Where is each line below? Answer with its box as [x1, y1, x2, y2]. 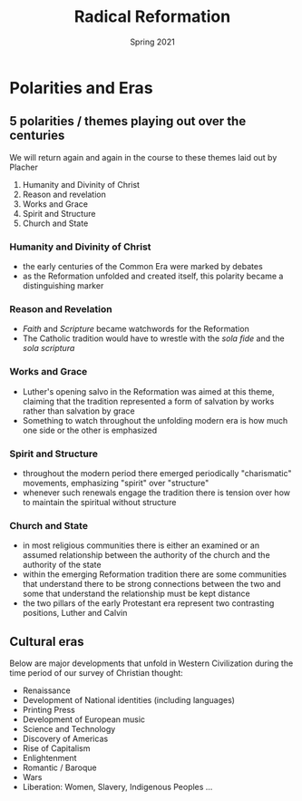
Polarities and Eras [9, 77, 153, 98]
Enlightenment [22, 753, 77, 764]
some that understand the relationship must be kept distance [22, 588, 251, 600]
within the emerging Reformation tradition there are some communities [22, 569, 287, 580]
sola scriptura [22, 343, 75, 354]
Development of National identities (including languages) [22, 695, 236, 706]
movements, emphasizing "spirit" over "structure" [22, 477, 209, 488]
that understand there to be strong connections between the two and [22, 579, 281, 590]
